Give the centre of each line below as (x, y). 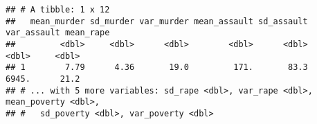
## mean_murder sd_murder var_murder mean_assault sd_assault (157, 21)
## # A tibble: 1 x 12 (58, 10)
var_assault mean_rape (58, 33)
